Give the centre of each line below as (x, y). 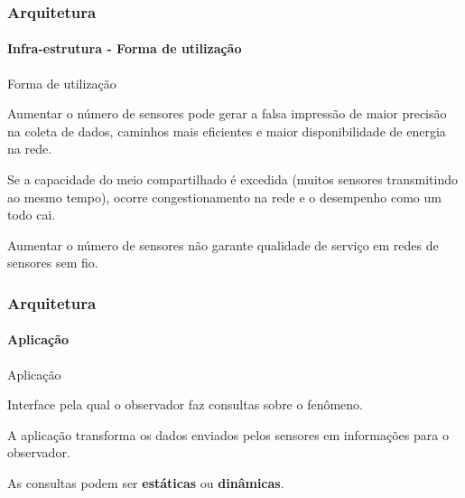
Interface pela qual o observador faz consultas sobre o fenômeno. (186, 404)
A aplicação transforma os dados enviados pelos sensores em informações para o (228, 434)
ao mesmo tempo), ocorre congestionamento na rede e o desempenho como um (224, 197)
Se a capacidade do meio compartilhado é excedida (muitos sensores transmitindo (233, 179)
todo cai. (32, 215)
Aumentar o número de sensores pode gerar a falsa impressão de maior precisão (227, 113)
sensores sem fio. (53, 263)
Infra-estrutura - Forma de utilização (125, 48)
